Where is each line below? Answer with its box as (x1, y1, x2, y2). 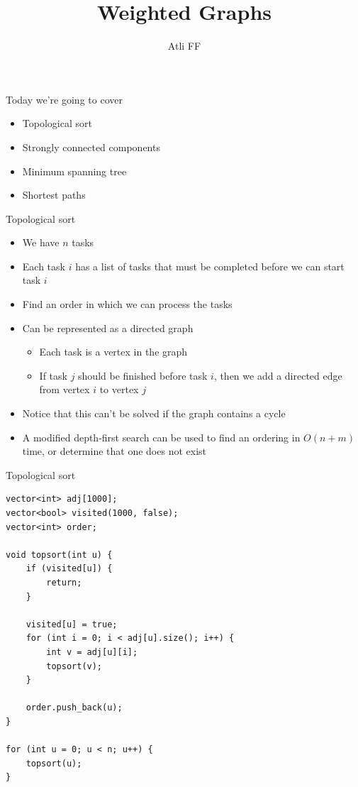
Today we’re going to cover (6, 92, 123, 106)
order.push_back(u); (26, 703, 123, 713)
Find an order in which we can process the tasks (22, 297, 233, 312)
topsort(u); (26, 758, 82, 769)
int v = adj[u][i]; (46, 646, 138, 657)
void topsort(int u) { (6, 549, 113, 560)
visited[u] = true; (26, 619, 118, 629)
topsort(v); (46, 661, 103, 671)
